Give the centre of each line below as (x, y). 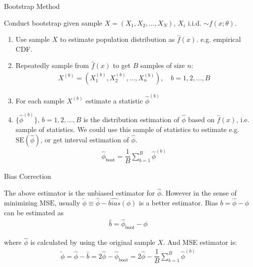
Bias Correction (28, 176)
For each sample (40, 100)
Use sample (33, 39)
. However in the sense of (199, 193)
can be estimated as (34, 212)
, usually (67, 202)
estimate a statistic (114, 100)
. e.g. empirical (219, 39)
